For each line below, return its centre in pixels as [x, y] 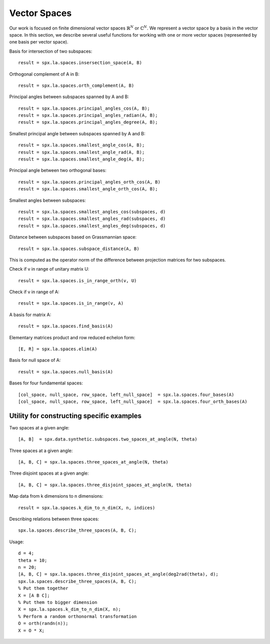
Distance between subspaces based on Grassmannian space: [73, 237]
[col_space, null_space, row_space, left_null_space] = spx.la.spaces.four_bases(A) [126, 394]
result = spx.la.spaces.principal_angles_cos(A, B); [84, 108]
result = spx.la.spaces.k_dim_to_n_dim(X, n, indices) [87, 508]
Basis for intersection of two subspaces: [51, 51]
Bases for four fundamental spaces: [46, 383]
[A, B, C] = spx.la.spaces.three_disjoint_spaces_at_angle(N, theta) [105, 485]
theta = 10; [33, 560]
